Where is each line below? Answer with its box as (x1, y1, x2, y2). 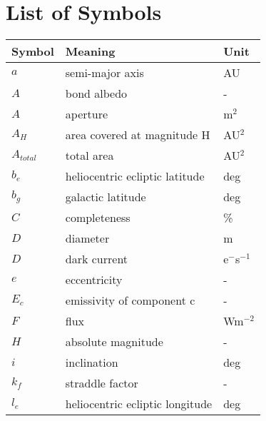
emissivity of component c (65, 292, 195, 309)
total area (65, 147, 114, 164)
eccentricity (65, 271, 123, 288)
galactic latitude (65, 188, 146, 206)
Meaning (65, 43, 116, 60)
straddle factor (65, 375, 138, 392)
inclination (65, 354, 118, 371)
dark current (65, 250, 128, 268)
